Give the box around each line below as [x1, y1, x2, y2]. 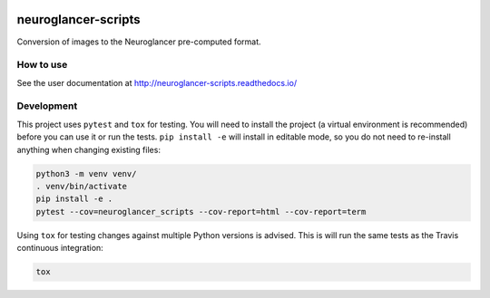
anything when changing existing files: [16, 144, 161, 155]
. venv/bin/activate [35, 181, 127, 191]
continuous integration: [16, 243, 103, 254]
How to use [16, 59, 68, 72]
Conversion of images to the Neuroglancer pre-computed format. [16, 36, 262, 47]
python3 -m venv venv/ [35, 168, 137, 178]
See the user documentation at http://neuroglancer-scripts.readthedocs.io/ [16, 77, 298, 88]
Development [16, 100, 78, 112]
